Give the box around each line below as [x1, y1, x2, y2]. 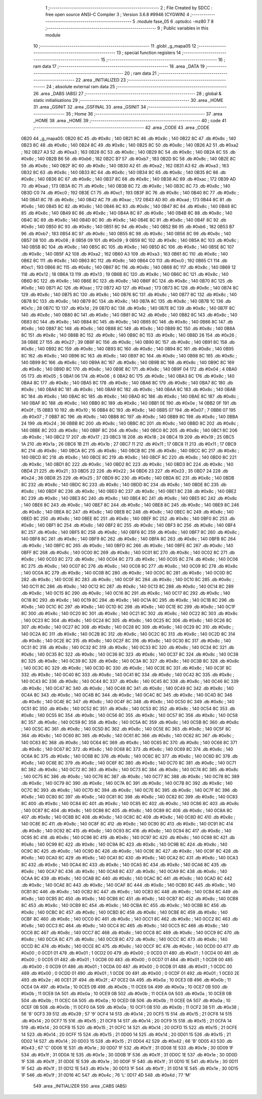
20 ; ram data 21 [124, 70, 157, 76]
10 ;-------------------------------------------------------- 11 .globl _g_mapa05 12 [33, 43, 196, 48]
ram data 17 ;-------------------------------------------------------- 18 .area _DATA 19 [33, 64, 205, 69]
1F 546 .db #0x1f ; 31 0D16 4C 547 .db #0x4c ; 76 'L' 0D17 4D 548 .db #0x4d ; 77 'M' [21, 1072, 191, 1078]
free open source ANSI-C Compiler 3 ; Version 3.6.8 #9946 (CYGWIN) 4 [45, 12, 190, 17]
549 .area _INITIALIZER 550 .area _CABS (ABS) [33, 1083, 127, 1089]
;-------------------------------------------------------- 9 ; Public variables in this [45, 25, 209, 31]
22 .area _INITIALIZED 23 [75, 77, 126, 82]
